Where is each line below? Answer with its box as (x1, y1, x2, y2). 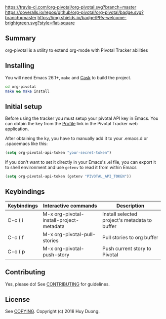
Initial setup (5, 102, 42, 110)
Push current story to (102, 245, 152, 252)
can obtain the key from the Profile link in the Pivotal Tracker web (5, 121, 138, 127)
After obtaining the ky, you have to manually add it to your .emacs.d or (5, 136, 148, 142)
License (5, 295, 30, 304)
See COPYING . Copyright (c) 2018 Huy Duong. (5, 308, 100, 315)
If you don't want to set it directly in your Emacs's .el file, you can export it (5, 159, 156, 165)
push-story (42, 251, 70, 258)
